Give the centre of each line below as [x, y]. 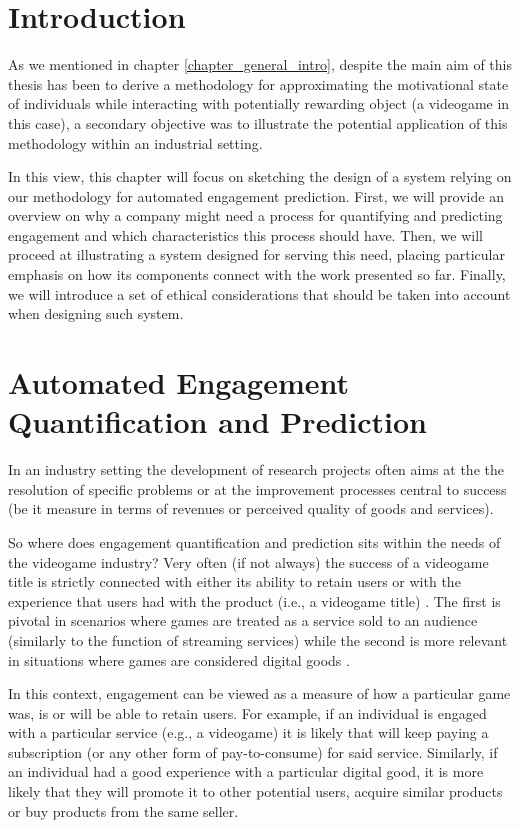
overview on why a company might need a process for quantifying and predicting [255, 215]
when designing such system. [96, 313]
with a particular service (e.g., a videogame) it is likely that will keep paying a [248, 732]
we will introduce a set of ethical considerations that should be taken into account [259, 293]
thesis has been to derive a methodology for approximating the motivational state [258, 83]
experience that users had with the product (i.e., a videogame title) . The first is [254, 600]
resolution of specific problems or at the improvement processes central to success [257, 488]
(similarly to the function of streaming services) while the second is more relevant [258, 639]
